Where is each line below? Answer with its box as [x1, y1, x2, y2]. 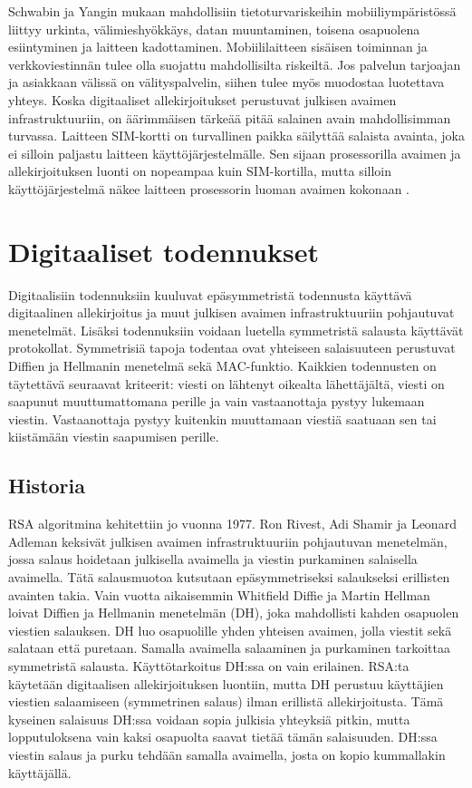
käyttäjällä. [8, 763, 72, 782]
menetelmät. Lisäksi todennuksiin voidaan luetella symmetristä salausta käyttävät [8, 320, 464, 339]
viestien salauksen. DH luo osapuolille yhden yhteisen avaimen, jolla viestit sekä [8, 620, 452, 639]
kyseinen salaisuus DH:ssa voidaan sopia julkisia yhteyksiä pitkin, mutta [8, 709, 410, 728]
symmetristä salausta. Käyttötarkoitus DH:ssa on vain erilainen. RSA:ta [8, 656, 409, 675]
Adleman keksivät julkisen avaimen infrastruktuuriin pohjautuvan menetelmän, [8, 531, 448, 550]
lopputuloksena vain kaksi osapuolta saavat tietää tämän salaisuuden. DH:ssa [8, 727, 438, 746]
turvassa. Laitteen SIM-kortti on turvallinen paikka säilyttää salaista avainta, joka [8, 126, 465, 145]
